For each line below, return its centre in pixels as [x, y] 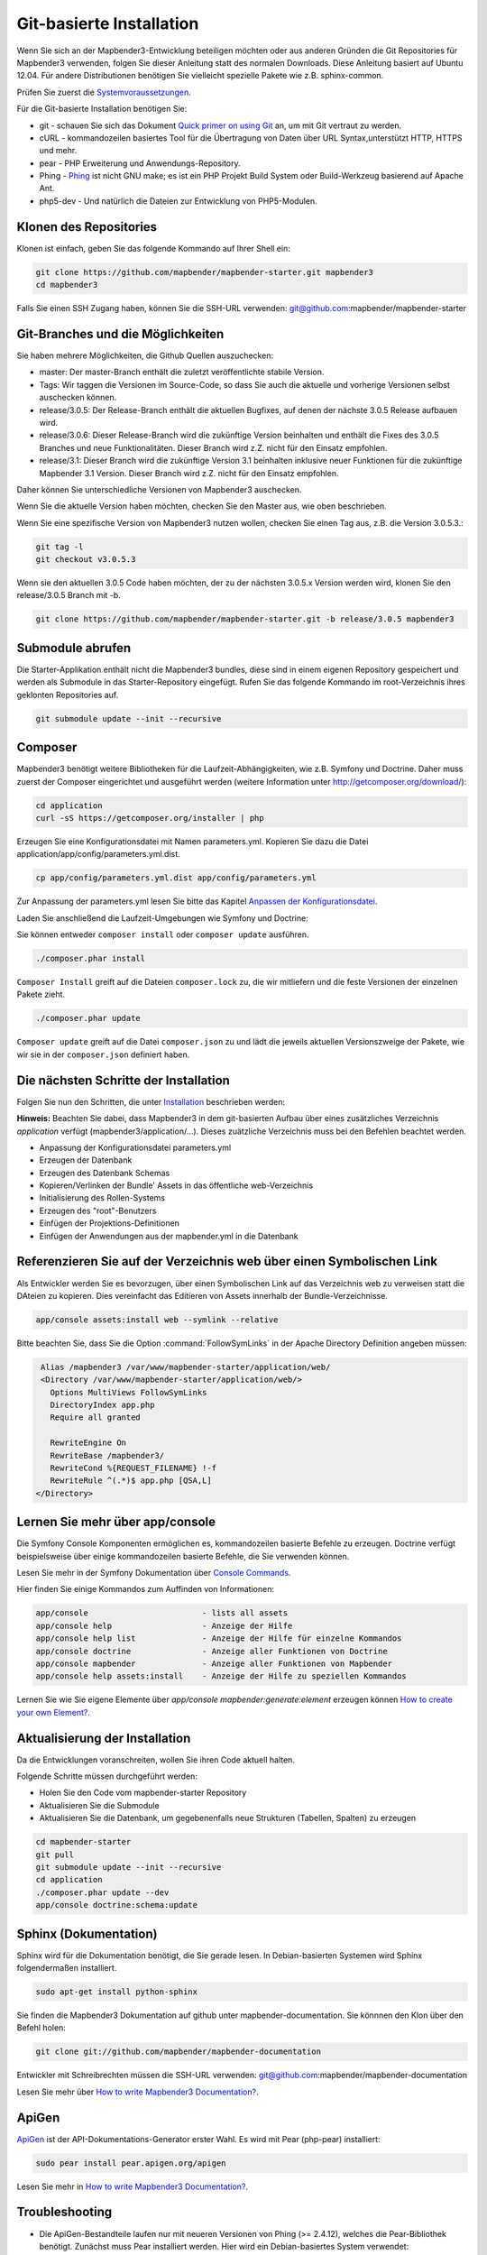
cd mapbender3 [67, 285]
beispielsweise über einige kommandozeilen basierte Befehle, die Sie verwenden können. [183, 1556]
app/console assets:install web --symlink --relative [157, 1320]
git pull [55, 1855]
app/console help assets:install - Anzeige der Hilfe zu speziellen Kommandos [221, 1676]
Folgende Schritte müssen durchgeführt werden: [107, 1776]
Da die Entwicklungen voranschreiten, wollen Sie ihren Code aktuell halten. [156, 1760]
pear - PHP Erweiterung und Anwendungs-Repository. [140, 163]
